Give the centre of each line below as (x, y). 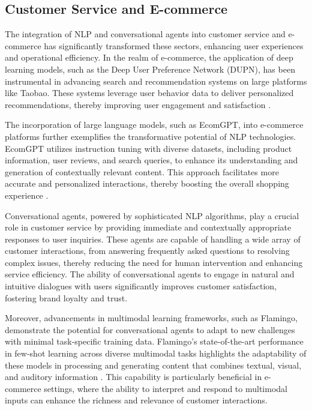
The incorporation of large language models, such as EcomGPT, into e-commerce (154, 125)
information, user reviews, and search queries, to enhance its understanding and (151, 160)
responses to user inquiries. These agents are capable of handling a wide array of (153, 239)
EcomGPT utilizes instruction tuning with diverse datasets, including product (148, 148)
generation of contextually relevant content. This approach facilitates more (142, 171)
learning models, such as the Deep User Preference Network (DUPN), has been (150, 69)
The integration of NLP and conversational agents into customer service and (145, 34)
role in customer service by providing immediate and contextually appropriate (148, 227)
